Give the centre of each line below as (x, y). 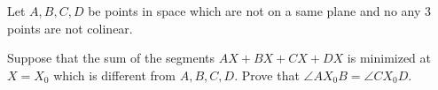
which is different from (115, 75)
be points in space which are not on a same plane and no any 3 (259, 11)
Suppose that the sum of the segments (111, 58)
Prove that (270, 75)
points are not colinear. (70, 28)
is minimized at (389, 58)
